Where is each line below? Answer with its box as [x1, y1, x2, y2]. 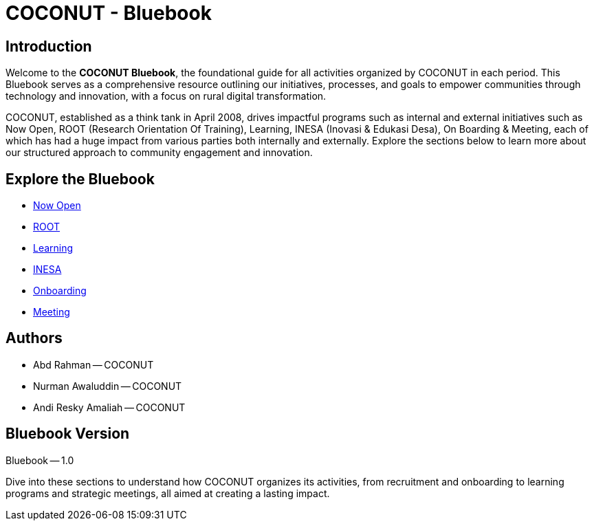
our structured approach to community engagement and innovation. [5, 146, 313, 159]
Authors [5, 329, 63, 347]
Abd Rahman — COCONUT [33, 358, 154, 371]
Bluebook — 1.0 [5, 454, 74, 466]
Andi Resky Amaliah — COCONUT [33, 401, 186, 413]
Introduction [5, 37, 92, 55]
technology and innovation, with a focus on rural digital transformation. [5, 90, 327, 102]
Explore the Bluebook [5, 170, 155, 188]
